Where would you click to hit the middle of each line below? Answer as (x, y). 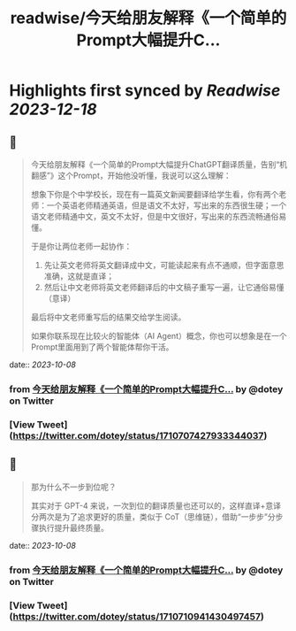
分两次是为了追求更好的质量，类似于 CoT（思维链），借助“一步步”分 (153, 516)
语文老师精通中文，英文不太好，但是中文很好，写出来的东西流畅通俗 (155, 216)
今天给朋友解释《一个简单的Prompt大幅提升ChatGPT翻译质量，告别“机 (159, 164)
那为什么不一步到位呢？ (73, 487)
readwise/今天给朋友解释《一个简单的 (148, 18)
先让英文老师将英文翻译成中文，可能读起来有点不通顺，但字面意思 (164, 265)
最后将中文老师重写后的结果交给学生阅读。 (108, 317)
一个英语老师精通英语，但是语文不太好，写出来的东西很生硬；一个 (167, 205)
